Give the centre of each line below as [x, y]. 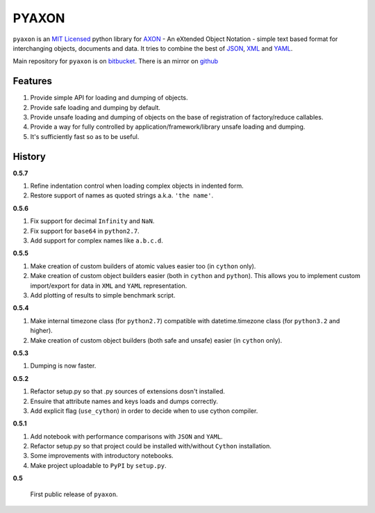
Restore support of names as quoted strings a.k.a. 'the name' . [122, 195]
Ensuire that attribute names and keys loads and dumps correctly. [124, 401]
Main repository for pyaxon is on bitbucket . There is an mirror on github [116, 61]
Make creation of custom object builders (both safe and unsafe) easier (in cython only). [156, 340]
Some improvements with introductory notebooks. [102, 456]
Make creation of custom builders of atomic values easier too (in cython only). [143, 266]
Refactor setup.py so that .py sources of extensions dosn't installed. [128, 391]
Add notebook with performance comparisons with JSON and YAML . [127, 436]
